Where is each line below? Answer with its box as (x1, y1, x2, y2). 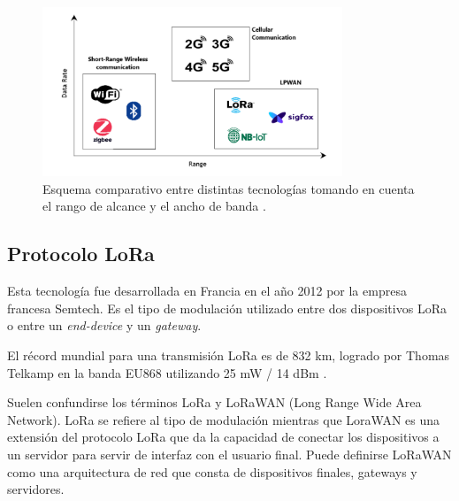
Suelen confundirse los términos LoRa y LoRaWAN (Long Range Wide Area (7, 393, 422, 412)
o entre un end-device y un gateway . (7, 316, 202, 335)
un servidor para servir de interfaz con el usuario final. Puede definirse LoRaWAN (7, 445, 452, 464)
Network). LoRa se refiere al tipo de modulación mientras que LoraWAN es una (7, 410, 440, 428)
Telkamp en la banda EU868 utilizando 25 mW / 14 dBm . (7, 363, 327, 382)
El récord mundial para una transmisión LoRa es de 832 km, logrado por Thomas (7, 346, 450, 365)
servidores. (7, 480, 65, 498)
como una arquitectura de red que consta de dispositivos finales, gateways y (7, 462, 417, 481)
